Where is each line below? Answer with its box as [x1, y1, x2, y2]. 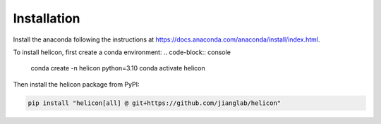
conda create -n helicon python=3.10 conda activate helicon [30, 64, 205, 73]
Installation [13, 11, 80, 26]
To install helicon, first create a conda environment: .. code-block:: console [13, 48, 231, 56]
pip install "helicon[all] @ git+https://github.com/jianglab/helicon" [28, 99, 282, 107]
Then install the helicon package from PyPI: [13, 80, 140, 88]
